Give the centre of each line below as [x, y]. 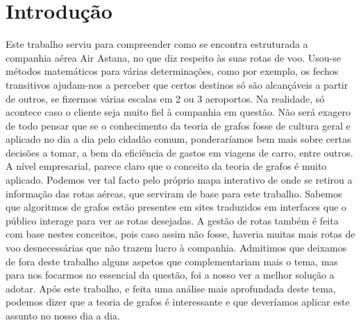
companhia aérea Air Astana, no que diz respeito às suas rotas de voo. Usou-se [173, 57]
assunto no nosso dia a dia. [63, 315]
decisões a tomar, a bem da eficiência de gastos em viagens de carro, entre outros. [179, 152]
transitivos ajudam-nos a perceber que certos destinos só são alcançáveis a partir [177, 84]
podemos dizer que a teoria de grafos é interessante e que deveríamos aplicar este [178, 302]
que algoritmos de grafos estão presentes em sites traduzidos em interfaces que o [176, 207]
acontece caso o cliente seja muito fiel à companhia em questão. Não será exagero [178, 112]
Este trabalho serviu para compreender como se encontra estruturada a [157, 44]
